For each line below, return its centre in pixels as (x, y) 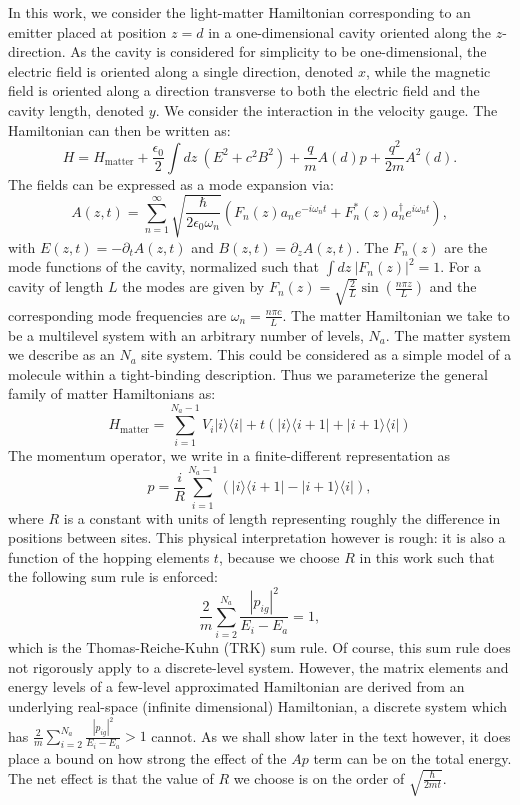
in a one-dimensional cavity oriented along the (350, 31)
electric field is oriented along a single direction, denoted (181, 70)
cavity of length (56, 286)
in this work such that (427, 556)
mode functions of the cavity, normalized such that (163, 266)
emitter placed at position (87, 31)
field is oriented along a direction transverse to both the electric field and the (244, 90)
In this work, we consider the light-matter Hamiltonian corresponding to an (239, 12)
